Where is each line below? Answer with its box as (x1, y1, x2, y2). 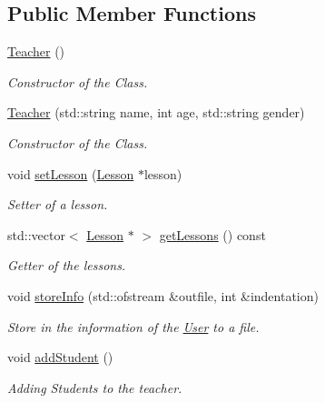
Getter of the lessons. (7, 256, 126, 275)
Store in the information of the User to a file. (7, 317, 260, 336)
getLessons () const (159, 225, 266, 244)
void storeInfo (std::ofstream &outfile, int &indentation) (7, 286, 319, 305)
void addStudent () (7, 348, 113, 367)
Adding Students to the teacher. (7, 378, 182, 397)
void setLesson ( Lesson (7, 164, 134, 183)
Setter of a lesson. (7, 195, 108, 214)
